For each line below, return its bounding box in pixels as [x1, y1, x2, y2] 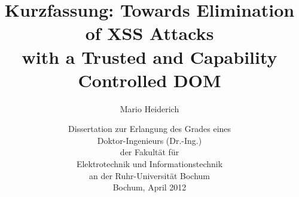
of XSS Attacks [85, 21, 214, 45]
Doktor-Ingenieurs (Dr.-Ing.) [97, 134, 202, 146]
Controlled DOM [78, 67, 221, 92]
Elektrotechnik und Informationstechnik [76, 158, 223, 170]
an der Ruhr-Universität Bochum [89, 169, 210, 181]
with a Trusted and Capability [22, 44, 277, 69]
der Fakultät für [120, 146, 179, 158]
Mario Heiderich [120, 102, 179, 115]
